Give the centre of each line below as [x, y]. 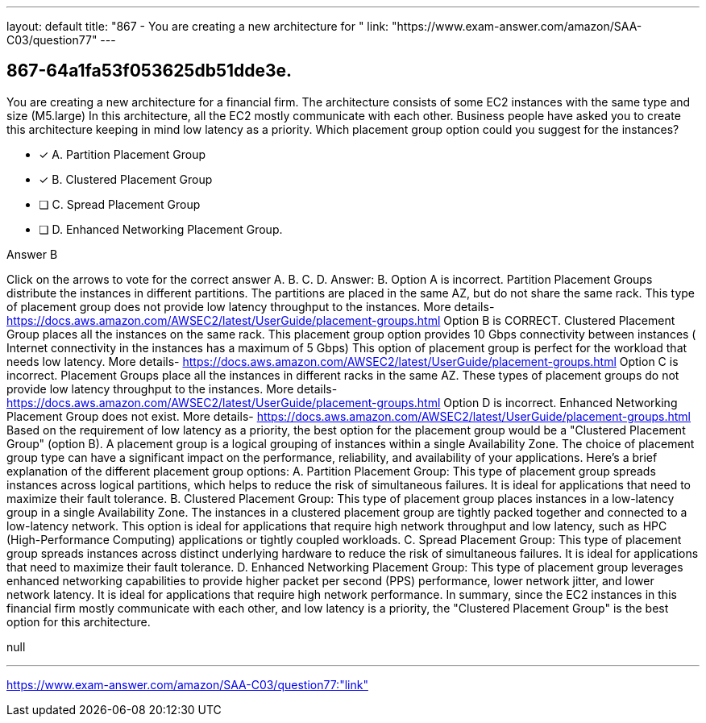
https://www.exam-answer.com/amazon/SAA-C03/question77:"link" [187, 684]
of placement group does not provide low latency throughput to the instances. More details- [251, 306]
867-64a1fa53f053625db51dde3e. [150, 71]
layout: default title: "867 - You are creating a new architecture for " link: [198, 26]
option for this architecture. [79, 621]
